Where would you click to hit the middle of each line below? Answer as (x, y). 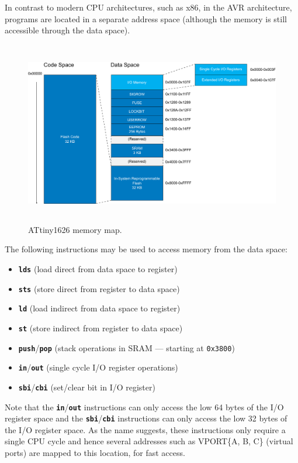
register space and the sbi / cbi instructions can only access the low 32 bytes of (146, 418)
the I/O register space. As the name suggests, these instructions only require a (145, 429)
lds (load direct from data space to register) (98, 268)
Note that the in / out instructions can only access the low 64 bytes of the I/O (144, 407)
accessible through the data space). (67, 30)
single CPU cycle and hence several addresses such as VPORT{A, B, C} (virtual (149, 441)
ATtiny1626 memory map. (75, 229)
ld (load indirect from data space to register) (99, 308)
